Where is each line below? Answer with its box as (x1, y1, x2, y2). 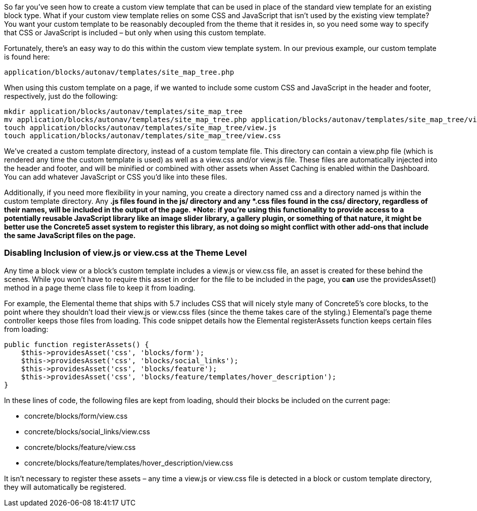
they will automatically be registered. (4, 482, 126, 491)
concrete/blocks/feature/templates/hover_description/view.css (24, 458, 233, 467)
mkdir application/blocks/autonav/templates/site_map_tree (4, 107, 243, 116)
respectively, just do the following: (4, 92, 118, 100)
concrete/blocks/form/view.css (24, 411, 128, 420)
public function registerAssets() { (4, 340, 149, 349)
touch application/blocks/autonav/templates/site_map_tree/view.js (4, 124, 277, 132)
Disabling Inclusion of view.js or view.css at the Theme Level (4, 248, 247, 258)
